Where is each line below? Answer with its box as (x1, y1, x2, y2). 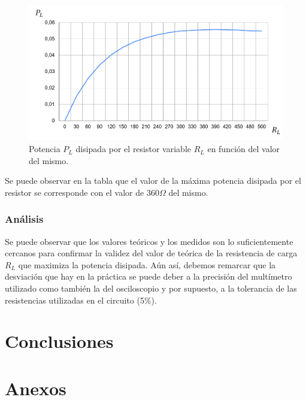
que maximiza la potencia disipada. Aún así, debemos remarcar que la (18, 258, 276, 271)
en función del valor (207, 143, 280, 155)
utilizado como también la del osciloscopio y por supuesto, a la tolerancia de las (5, 282, 297, 295)
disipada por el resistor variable (75, 143, 191, 155)
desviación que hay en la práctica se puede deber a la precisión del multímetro (5, 270, 292, 283)
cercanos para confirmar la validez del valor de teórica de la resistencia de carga (5, 247, 298, 259)
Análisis (5, 211, 44, 226)
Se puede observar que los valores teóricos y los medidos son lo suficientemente (5, 235, 293, 247)
